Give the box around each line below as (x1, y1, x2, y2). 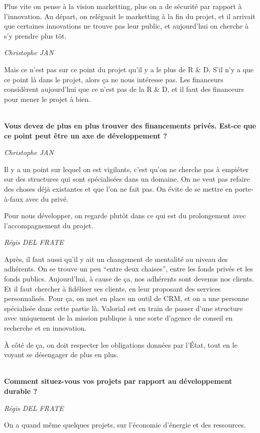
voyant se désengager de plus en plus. (4, 349, 119, 360)
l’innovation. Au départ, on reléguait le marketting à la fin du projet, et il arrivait (4, 11, 255, 21)
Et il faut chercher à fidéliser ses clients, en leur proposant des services (4, 283, 221, 294)
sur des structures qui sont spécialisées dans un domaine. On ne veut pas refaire (4, 174, 250, 184)
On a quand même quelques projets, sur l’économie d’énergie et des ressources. (4, 419, 246, 430)
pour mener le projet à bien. (4, 93, 91, 104)
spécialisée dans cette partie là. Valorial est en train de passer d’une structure (4, 303, 243, 313)
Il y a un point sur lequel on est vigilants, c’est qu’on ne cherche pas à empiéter (4, 164, 249, 174)
